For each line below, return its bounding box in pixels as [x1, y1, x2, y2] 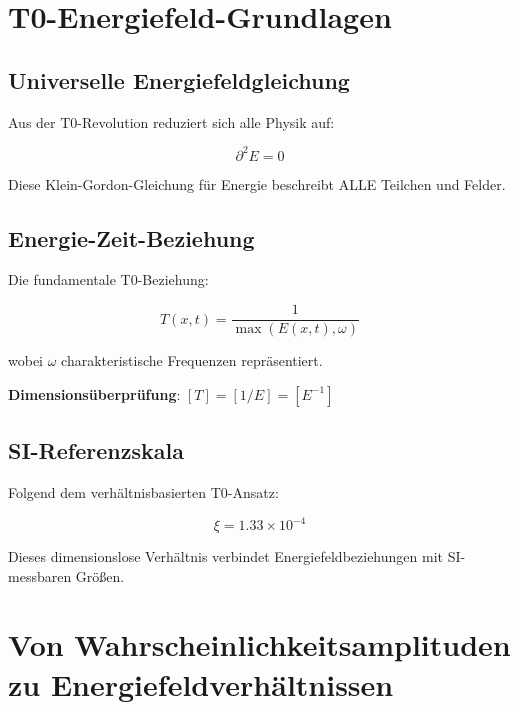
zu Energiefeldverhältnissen [8, 663, 394, 704]
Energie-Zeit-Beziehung [8, 222, 255, 253]
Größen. [75, 565, 125, 586]
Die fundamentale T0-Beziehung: [8, 269, 209, 290]
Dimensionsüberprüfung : [8, 383, 181, 404]
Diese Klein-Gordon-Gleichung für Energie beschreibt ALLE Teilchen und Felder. [8, 173, 506, 194]
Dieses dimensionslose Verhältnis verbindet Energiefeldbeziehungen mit [8, 546, 443, 567]
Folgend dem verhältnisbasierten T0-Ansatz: [8, 481, 279, 502]
